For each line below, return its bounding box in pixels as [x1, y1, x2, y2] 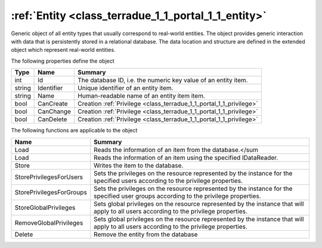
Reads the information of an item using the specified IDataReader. [93, 153, 278, 162]
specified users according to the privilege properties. [93, 176, 243, 185]
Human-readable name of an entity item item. [78, 92, 206, 100]
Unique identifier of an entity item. [78, 84, 174, 92]
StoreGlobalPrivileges [14, 203, 76, 212]
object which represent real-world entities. [11, 46, 116, 54]
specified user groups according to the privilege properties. [93, 191, 262, 200]
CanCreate [38, 100, 68, 108]
